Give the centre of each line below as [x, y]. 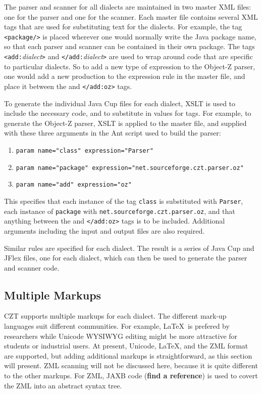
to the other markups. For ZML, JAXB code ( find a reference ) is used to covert [131, 376]
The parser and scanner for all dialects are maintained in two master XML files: [128, 7]
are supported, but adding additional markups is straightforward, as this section [128, 355]
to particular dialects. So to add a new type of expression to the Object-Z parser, [130, 66]
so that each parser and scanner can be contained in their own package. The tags [129, 46]
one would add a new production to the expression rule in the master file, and [125, 76]
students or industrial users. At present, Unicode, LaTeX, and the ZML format [126, 346]
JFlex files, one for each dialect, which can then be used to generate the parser [126, 258]
